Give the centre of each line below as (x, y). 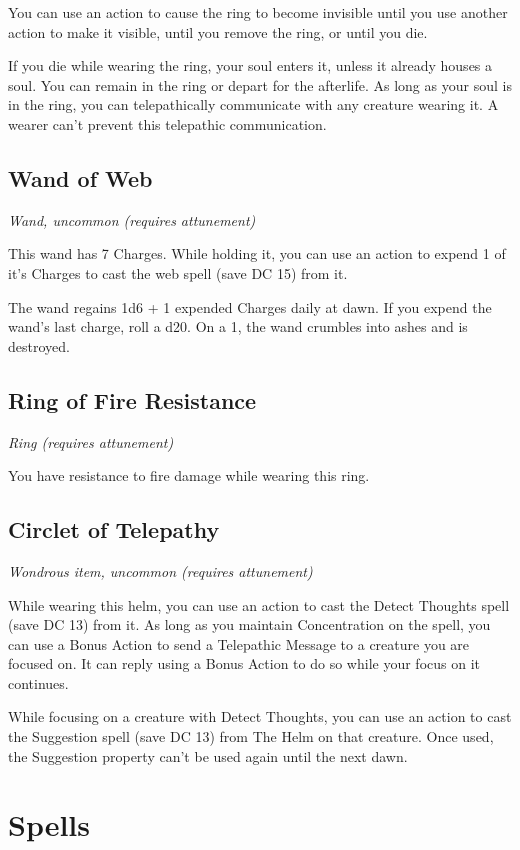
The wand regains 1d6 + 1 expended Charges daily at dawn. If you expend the (250, 306)
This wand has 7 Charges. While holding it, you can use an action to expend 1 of (257, 253)
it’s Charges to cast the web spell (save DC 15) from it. (178, 272)
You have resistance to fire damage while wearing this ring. (189, 475)
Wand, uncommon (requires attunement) (132, 219)
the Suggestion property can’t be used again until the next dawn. (208, 755)
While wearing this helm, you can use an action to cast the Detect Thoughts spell (259, 604)
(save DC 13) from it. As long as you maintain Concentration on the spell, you (249, 624)
